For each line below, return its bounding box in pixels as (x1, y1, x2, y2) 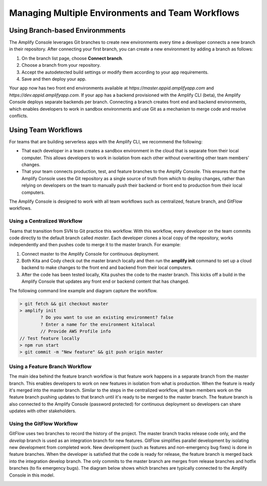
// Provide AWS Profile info (40, 329, 111, 334)
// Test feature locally (19, 335, 80, 341)
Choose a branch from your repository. (21, 62, 101, 68)
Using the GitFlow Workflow (9, 420, 78, 427)
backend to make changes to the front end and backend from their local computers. (21, 265, 192, 270)
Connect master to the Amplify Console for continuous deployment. (21, 251, 159, 257)
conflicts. (9, 113, 28, 119)
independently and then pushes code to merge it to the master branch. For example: (9, 242, 181, 248)
